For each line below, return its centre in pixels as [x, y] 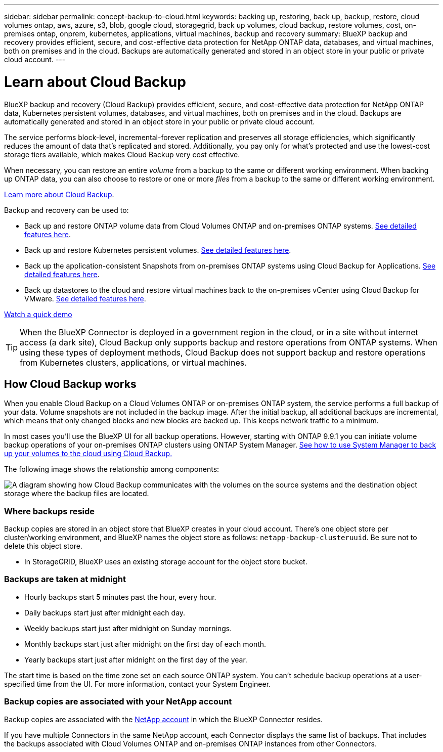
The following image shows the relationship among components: [112, 469]
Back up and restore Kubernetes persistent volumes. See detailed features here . [158, 250]
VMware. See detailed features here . [85, 298]
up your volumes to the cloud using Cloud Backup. [88, 454]
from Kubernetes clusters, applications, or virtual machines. [133, 362]
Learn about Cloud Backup [95, 82]
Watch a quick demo [38, 314]
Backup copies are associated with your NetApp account [118, 702]
